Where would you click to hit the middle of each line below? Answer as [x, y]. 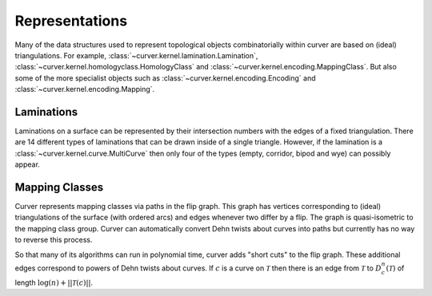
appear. [27, 164]
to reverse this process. [54, 240]
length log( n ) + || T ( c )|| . [54, 282]
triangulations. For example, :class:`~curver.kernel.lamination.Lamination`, [136, 55]
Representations [71, 21]
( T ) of [395, 268]
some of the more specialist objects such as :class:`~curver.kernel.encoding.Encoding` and [165, 78]
